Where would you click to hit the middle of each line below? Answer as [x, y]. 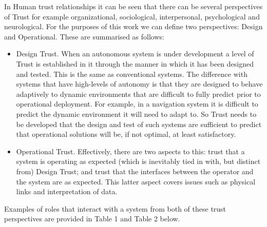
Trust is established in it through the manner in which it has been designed [135, 63]
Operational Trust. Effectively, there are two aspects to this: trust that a [130, 151]
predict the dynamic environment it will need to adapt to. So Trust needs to [136, 114]
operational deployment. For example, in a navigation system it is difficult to [137, 104]
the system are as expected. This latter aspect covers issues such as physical [136, 181]
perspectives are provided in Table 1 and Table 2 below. [92, 219]
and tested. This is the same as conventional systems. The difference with [132, 74]
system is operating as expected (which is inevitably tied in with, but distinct [138, 161]
